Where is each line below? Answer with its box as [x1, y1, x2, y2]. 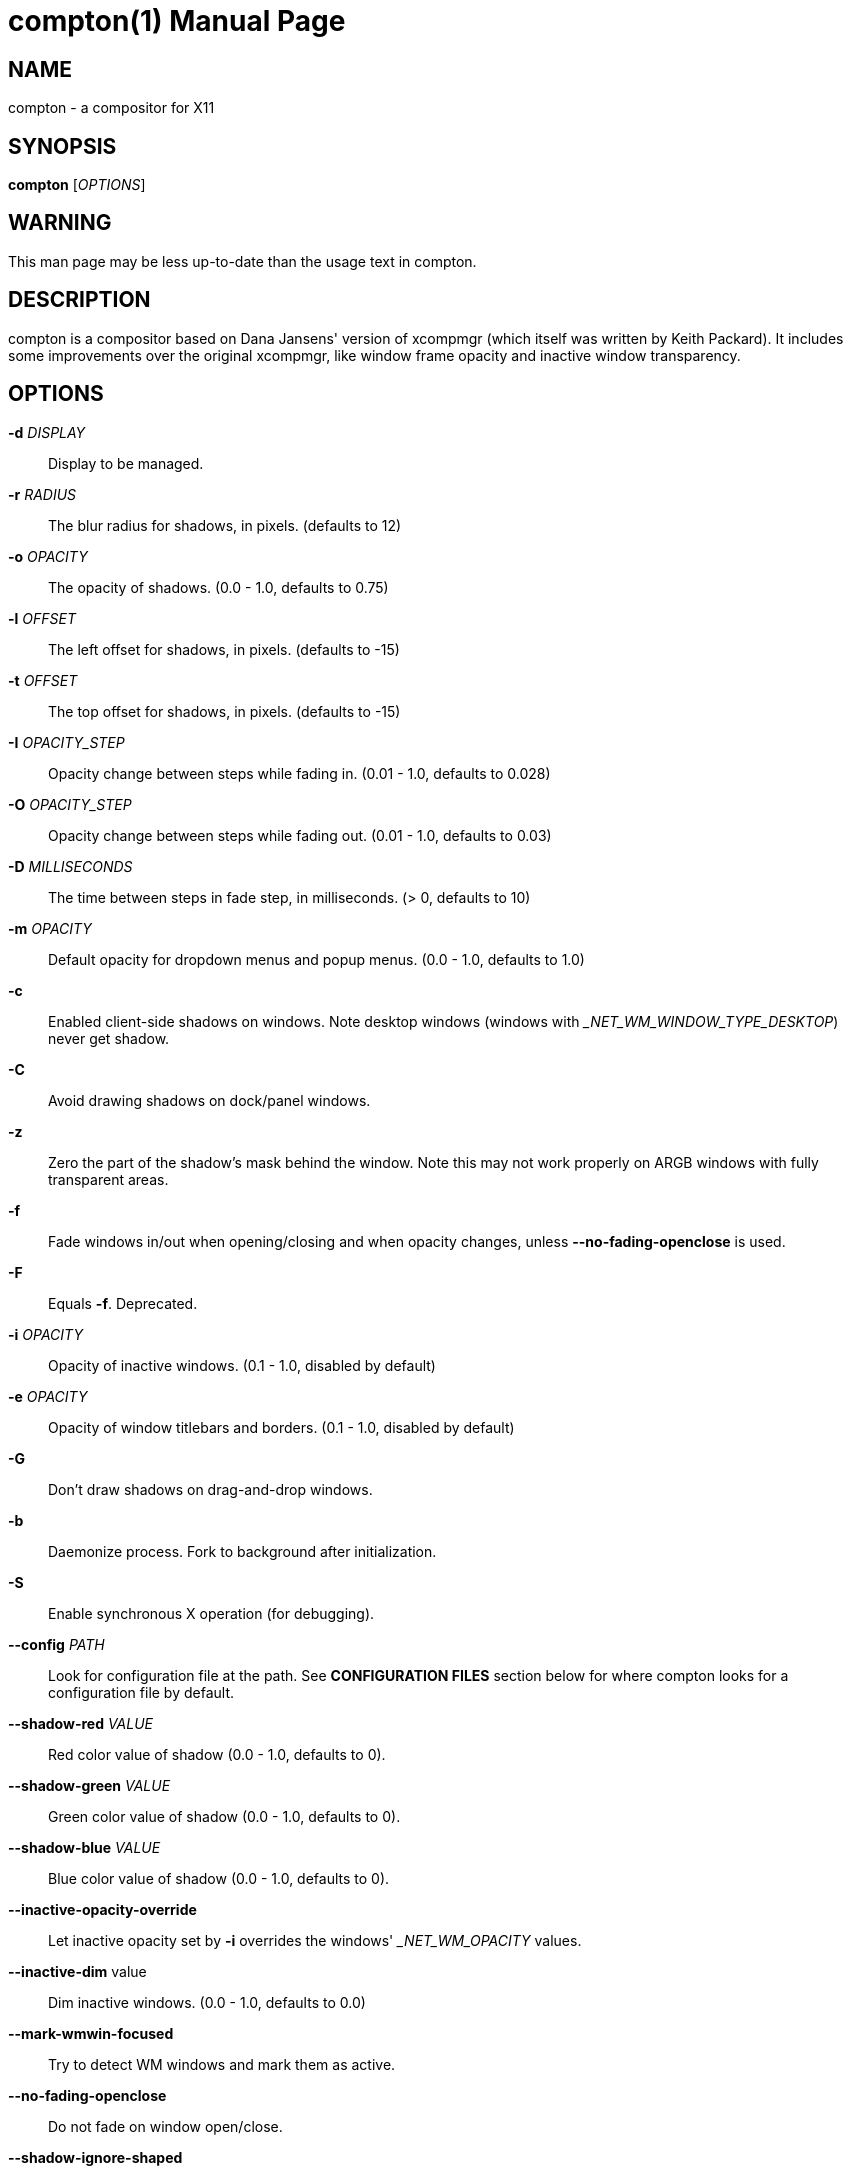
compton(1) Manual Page [8, 4, 346, 38]
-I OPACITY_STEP [8, 733, 125, 751]
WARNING [8, 210, 112, 236]
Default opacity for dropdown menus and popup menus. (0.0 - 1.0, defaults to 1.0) [48, 950, 585, 968]
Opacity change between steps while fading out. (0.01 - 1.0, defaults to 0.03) [48, 826, 552, 844]
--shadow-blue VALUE [8, 1838, 161, 1856]
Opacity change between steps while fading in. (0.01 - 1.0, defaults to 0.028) [48, 764, 551, 782]
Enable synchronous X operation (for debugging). [48, 1604, 375, 1622]
